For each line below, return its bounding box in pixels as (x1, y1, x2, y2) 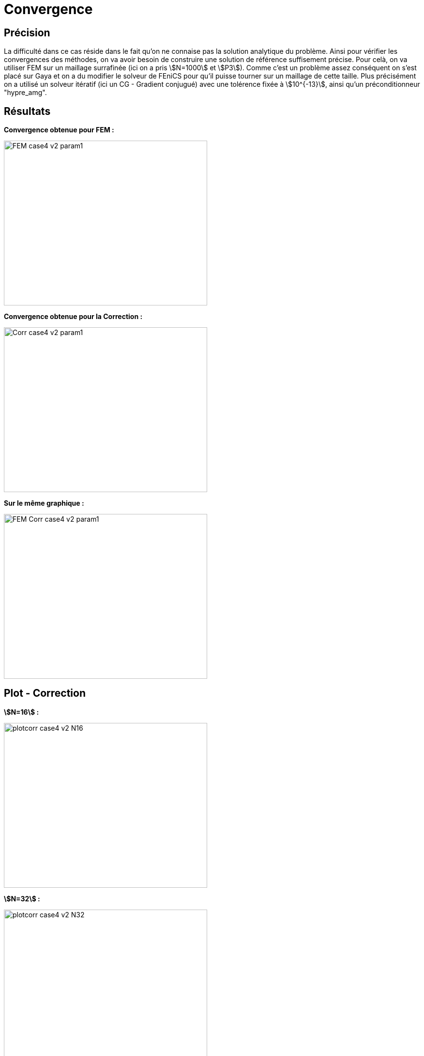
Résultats (4, 105, 51, 117)
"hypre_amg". (4, 88, 47, 97)
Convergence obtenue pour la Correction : (4, 312, 143, 321)
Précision (4, 26, 50, 39)
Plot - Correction (4, 687, 86, 700)
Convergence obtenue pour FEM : (4, 126, 114, 134)
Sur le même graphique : (4, 499, 84, 508)
